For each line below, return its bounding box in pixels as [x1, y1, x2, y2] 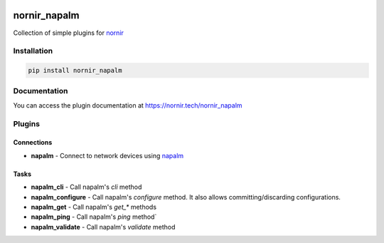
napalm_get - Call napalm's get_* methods [31, 202, 156, 211]
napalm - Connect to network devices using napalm [31, 151, 184, 160]
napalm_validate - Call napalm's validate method [31, 222, 176, 231]
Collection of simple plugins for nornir [13, 29, 124, 37]
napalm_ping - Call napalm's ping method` [31, 212, 157, 221]
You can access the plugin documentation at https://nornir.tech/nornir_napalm [13, 100, 242, 110]
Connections [13, 138, 53, 147]
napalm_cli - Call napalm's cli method [31, 182, 142, 192]
